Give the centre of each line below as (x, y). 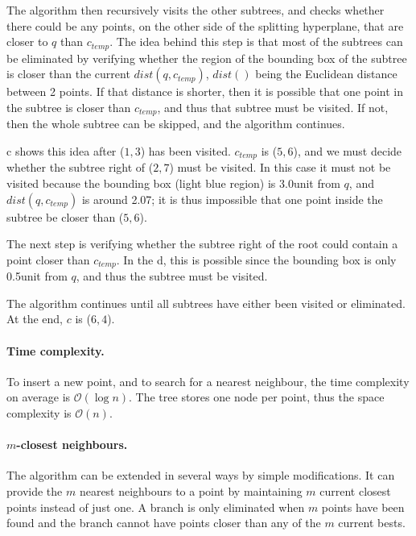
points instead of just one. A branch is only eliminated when (156, 507)
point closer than (48, 259)
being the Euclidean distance (326, 74)
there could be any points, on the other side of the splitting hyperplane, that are (205, 25)
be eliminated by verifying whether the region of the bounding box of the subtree (207, 58)
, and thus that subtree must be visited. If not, (273, 107)
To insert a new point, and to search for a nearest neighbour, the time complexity (208, 381)
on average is (39, 397)
